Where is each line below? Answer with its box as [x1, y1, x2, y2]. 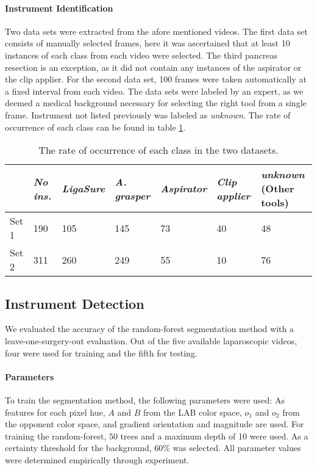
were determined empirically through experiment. [5, 453, 190, 466]
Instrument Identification [5, 1, 113, 14]
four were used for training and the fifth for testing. [5, 346, 198, 359]
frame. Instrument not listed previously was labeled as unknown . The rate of [5, 108, 291, 121]
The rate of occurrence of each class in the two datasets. [38, 143, 279, 157]
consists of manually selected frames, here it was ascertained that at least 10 [5, 37, 290, 49]
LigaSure [62, 181, 105, 196]
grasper [115, 188, 151, 203]
